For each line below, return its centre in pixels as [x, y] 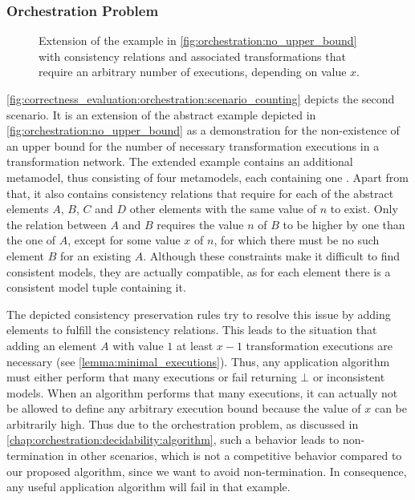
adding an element [52, 345]
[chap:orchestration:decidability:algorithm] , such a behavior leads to [173, 440]
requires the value [200, 224]
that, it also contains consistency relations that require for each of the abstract [200, 193]
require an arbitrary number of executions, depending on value [193, 72]
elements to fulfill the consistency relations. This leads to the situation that [192, 330]
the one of [31, 240]
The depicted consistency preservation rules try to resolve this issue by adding [199, 314]
